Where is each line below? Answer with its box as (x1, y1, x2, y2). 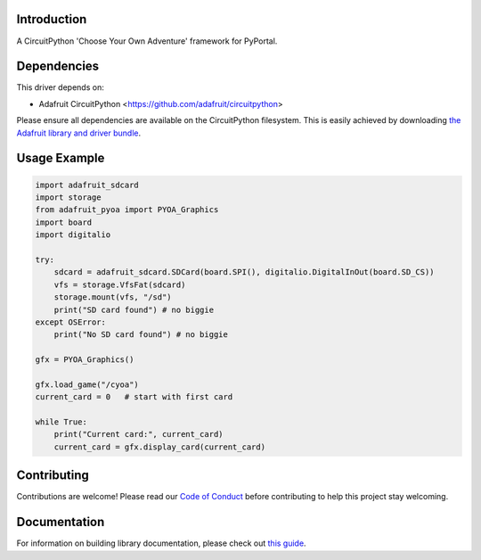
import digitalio (35, 230, 111, 240)
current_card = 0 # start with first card (35, 392, 233, 402)
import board (35, 217, 93, 227)
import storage (35, 192, 102, 202)
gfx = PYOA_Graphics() (35, 355, 135, 365)
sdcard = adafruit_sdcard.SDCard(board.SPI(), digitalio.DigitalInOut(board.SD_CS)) (53, 268, 436, 277)
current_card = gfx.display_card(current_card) (53, 441, 266, 452)
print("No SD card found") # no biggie (53, 330, 229, 340)
